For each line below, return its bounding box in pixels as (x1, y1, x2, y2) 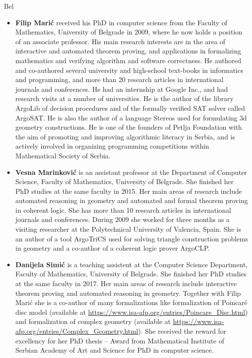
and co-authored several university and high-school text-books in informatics (15, 65, 243, 75)
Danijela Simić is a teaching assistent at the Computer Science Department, (15, 259, 248, 269)
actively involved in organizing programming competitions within (15, 141, 209, 151)
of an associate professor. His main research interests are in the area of (15, 36, 225, 46)
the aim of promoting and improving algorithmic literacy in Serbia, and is (15, 131, 235, 141)
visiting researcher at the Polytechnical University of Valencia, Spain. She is (15, 224, 241, 234)
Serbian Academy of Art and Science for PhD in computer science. (15, 345, 214, 355)
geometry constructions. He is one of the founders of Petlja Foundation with (15, 122, 242, 132)
